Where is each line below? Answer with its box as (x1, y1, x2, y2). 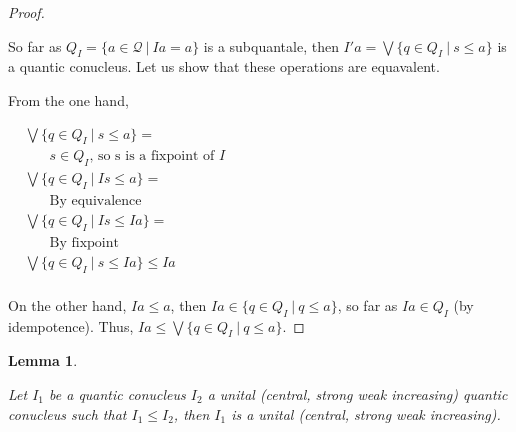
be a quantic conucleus (49, 384, 186, 404)
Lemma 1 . (8, 350, 78, 371)
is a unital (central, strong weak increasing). (231, 403, 501, 424)
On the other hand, (8, 294, 127, 315)
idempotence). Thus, (8, 315, 134, 336)
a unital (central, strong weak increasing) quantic (207, 384, 508, 404)
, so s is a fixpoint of (89, 149, 215, 164)
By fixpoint (49, 235, 119, 250)
